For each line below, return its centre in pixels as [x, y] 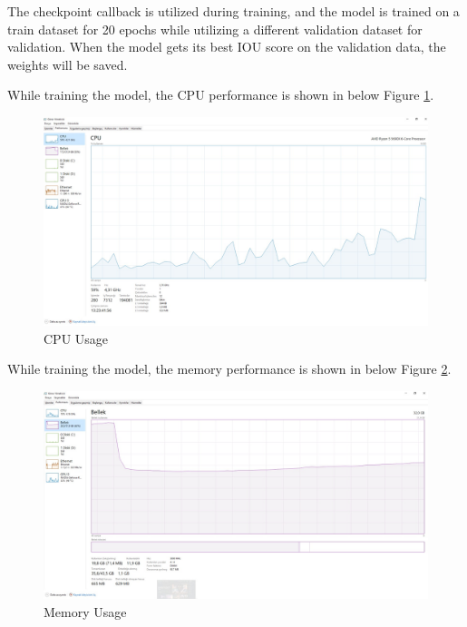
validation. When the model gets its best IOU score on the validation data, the [227, 47]
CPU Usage [76, 338]
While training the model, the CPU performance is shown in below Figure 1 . [221, 95]
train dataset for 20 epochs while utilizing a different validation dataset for [215, 29]
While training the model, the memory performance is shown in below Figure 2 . [229, 369]
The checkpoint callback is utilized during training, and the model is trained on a [233, 11]
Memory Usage [85, 611]
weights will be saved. [68, 64]
